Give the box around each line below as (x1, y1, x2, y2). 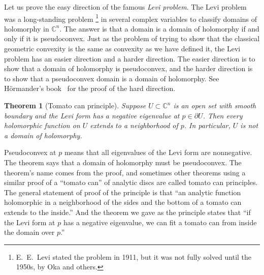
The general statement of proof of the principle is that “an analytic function (4, 187, 241, 197)
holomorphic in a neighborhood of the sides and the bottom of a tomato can (4, 197, 242, 207)
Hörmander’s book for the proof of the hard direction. (4, 83, 176, 94)
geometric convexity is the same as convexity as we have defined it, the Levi (4, 43, 241, 54)
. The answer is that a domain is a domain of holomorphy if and (59, 23, 259, 34)
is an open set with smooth (173, 100, 256, 110)
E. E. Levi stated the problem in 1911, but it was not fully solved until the (16, 251, 252, 262)
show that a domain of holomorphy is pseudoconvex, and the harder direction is (4, 63, 253, 74)
